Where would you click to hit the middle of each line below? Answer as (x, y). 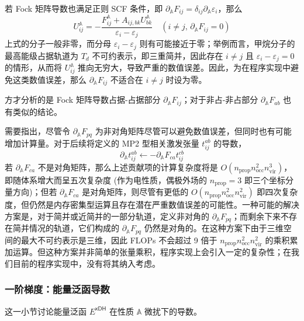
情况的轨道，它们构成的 (74, 228)
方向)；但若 (35, 192)
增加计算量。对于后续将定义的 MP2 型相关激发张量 (102, 143)
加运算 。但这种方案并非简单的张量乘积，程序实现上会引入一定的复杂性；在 (148, 252)
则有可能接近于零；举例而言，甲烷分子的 (217, 43)
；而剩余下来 (256, 216)
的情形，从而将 (33, 67)
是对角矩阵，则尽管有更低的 (135, 192)
